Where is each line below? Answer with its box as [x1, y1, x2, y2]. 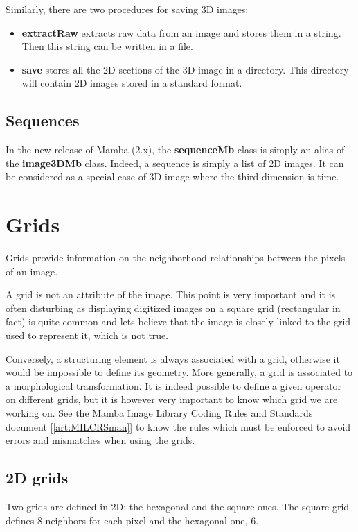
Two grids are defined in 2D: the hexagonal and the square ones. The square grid [6, 499, 350, 513]
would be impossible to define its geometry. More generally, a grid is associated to [6, 365, 353, 379]
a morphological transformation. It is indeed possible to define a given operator [6, 378, 342, 393]
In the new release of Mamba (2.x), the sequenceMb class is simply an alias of [6, 142, 345, 157]
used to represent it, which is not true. [6, 328, 169, 343]
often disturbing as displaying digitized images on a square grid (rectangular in [6, 300, 341, 315]
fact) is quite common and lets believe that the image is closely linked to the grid [6, 314, 351, 329]
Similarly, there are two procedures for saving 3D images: [6, 2, 249, 16]
